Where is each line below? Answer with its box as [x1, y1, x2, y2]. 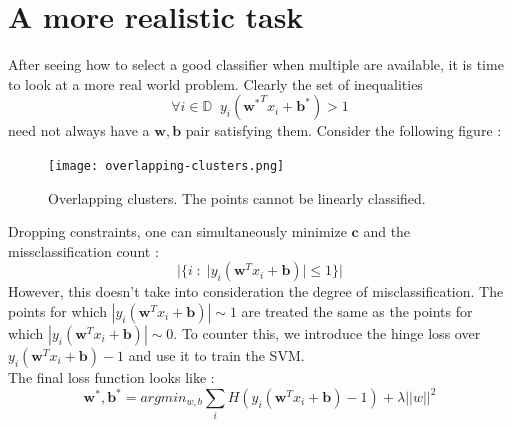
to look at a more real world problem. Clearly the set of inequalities [8, 73, 423, 94]
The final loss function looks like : [8, 366, 215, 387]
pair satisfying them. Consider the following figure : [185, 120, 502, 141]
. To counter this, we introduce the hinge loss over [173, 322, 481, 343]
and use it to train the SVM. [128, 344, 305, 365]
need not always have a [8, 120, 150, 141]
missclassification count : [8, 240, 159, 261]
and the [363, 221, 411, 242]
